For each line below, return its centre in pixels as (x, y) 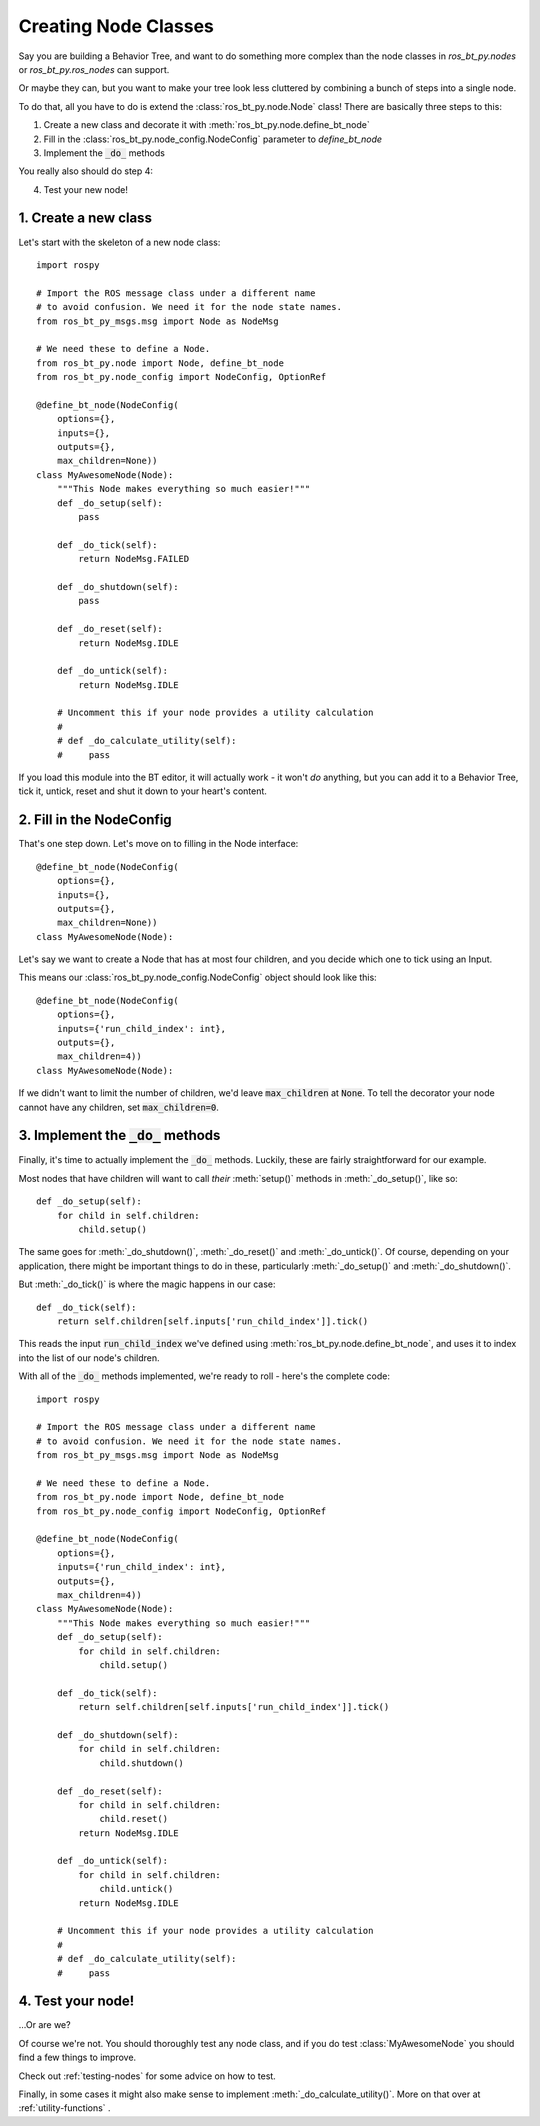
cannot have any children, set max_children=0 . (119, 1107)
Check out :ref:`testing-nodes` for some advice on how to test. (147, 2076)
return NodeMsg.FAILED (134, 559)
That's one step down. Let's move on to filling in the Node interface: (158, 844)
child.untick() (136, 1889)
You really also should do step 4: (86, 171)
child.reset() (134, 1819)
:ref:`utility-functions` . (64, 2108)
